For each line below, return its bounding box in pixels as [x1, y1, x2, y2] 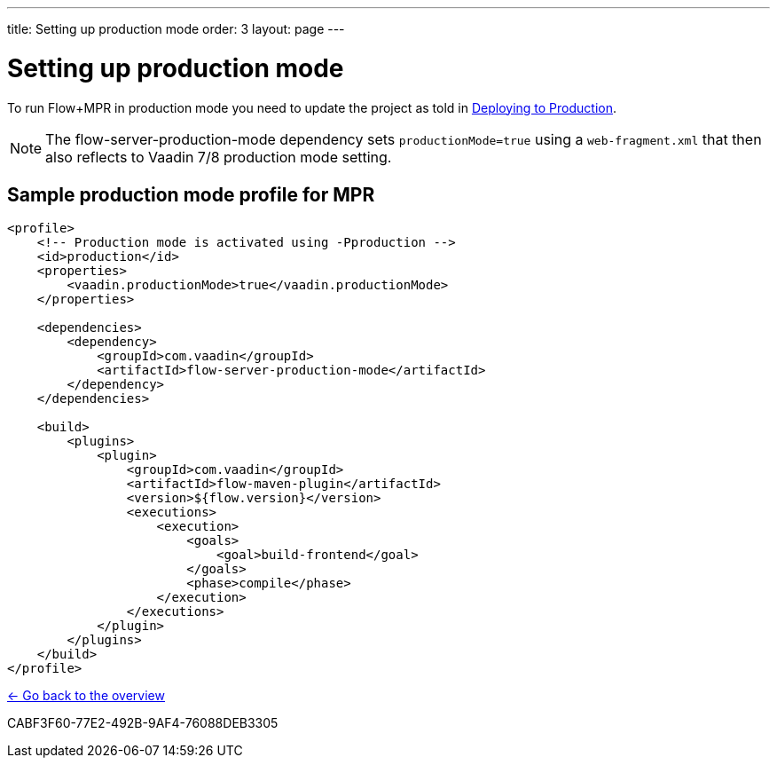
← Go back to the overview [7, 688, 165, 704]
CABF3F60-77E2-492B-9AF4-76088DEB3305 [7, 715, 279, 731]
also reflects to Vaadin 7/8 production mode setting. [45, 147, 392, 166]
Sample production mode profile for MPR [7, 183, 375, 206]
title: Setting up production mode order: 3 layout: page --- [7, 21, 345, 36]
